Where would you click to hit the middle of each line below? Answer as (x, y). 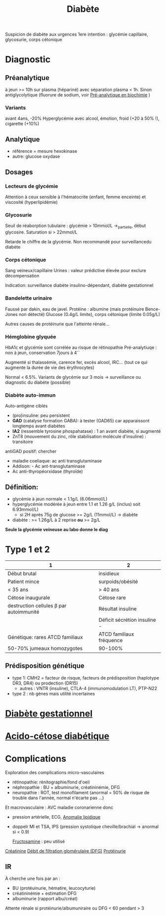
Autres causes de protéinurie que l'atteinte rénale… (57, 324)
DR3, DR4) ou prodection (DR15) (45, 683)
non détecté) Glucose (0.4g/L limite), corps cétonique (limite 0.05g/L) (90, 314)
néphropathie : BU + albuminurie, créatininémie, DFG (66, 787)
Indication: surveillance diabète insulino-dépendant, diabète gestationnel (79, 285)
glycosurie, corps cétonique (34, 40)
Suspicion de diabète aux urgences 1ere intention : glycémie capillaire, (77, 34)
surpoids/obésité (118, 582)
